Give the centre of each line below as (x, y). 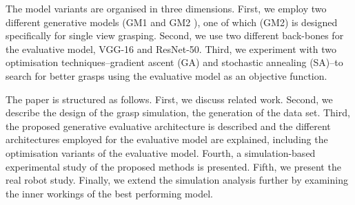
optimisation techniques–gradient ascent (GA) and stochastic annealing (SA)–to (174, 62)
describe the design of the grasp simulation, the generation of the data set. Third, (178, 112)
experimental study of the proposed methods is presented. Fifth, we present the (173, 166)
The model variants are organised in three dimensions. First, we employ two (166, 8)
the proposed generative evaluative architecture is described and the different (168, 126)
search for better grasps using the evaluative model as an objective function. (166, 75)
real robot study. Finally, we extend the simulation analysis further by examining (177, 180)
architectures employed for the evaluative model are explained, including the (167, 139)
